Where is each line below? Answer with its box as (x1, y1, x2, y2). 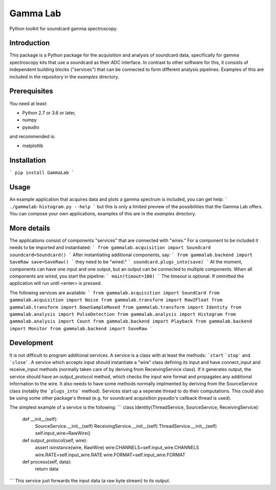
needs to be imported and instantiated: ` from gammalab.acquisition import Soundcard (9, 244, 211, 251)
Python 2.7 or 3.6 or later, (22, 110, 76, 116)
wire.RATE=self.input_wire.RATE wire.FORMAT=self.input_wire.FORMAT (35, 452, 186, 458)
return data (35, 466, 59, 472)
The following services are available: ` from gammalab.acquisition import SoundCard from (9, 289, 220, 296)
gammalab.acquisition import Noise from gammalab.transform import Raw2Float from (9, 297, 222, 303)
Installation (9, 156, 46, 165)
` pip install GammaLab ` (9, 170, 75, 176)
